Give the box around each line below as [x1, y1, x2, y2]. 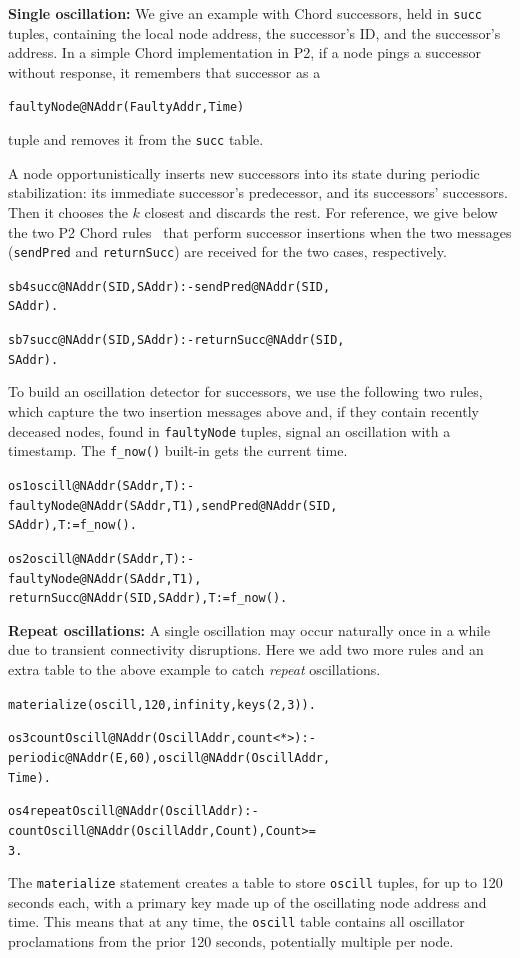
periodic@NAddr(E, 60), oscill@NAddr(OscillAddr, [8, 750, 331, 765]
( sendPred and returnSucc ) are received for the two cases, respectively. [8, 241, 447, 262]
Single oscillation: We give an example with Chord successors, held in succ [8, 3, 482, 23]
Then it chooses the [8, 201, 128, 222]
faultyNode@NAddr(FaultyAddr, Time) [8, 100, 245, 115]
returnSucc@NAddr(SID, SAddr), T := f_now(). [8, 591, 288, 606]
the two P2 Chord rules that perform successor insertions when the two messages [8, 221, 512, 242]
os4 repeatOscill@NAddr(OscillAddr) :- [8, 804, 259, 819]
